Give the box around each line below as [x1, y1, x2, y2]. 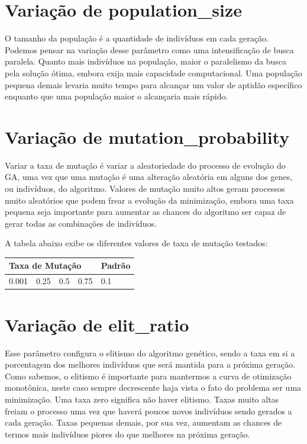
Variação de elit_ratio [5, 312, 189, 336]
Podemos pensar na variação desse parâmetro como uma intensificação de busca [5, 43, 294, 56]
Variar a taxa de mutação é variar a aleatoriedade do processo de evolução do [5, 159, 286, 171]
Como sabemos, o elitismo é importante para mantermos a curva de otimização [5, 369, 292, 382]
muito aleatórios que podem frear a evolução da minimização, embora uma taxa [5, 194, 294, 206]
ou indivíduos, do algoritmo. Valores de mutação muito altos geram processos [5, 182, 285, 194]
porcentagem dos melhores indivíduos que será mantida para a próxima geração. [5, 358, 295, 371]
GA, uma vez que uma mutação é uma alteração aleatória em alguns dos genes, [5, 170, 293, 183]
